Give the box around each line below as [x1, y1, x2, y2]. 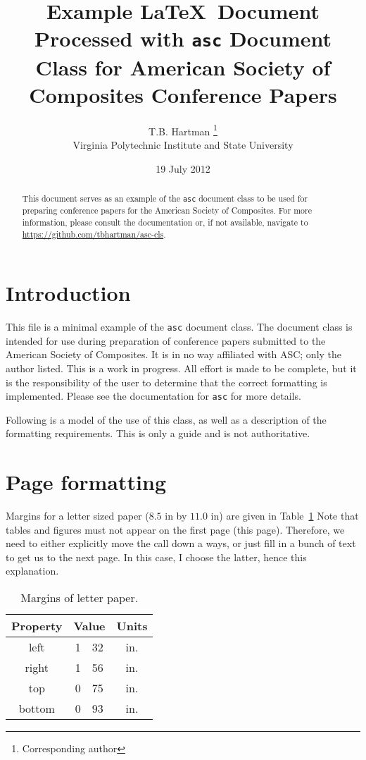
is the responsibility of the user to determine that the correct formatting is [6, 374, 327, 389]
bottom [18, 700, 55, 717]
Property [11, 618, 63, 635]
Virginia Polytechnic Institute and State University [72, 137, 294, 152]
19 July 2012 [156, 161, 210, 176]
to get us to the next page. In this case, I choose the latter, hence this [6, 549, 307, 564]
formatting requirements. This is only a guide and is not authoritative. [6, 426, 310, 441]
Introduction [6, 278, 131, 307]
